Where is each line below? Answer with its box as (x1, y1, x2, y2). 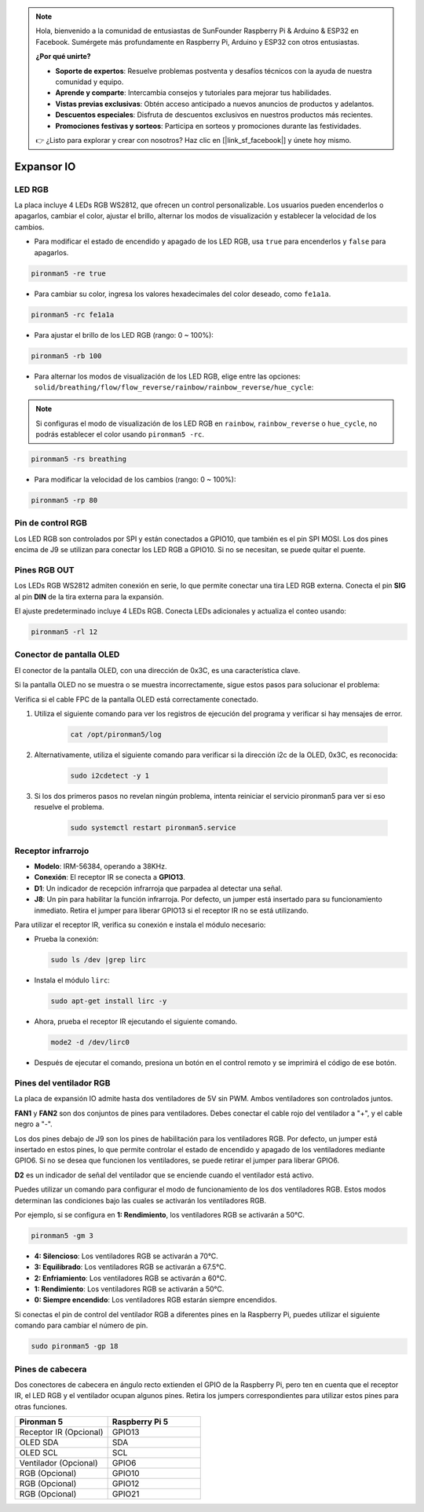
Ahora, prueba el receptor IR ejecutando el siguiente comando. (34, 1017, 238, 1027)
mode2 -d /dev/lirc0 (50, 1038, 130, 1047)
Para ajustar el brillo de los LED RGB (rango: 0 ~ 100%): (34, 330, 214, 339)
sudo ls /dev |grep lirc (50, 955, 147, 965)
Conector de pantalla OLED (14, 649, 120, 660)
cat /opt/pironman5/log (70, 730, 163, 738)
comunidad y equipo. (55, 77, 124, 86)
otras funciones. (14, 1402, 68, 1411)
